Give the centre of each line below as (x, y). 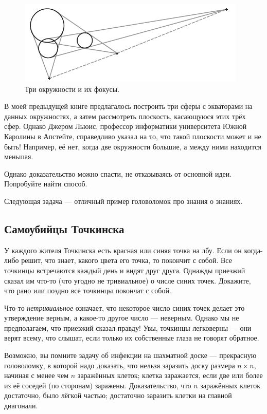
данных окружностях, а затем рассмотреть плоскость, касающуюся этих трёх (125, 116)
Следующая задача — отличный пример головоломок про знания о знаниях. (123, 201)
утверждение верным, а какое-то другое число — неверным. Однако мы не (122, 318)
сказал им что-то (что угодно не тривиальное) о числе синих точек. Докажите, (128, 280)
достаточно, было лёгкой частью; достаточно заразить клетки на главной (118, 395)
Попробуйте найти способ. (46, 184)
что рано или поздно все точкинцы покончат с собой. (88, 290)
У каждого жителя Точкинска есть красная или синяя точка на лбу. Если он (123, 250)
